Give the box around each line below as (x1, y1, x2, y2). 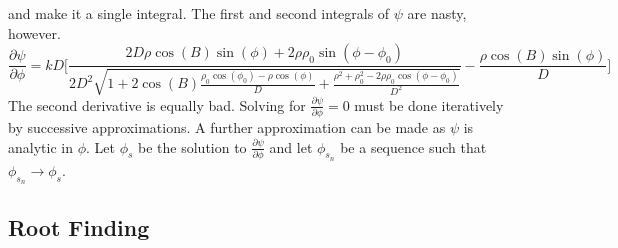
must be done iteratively (354, 94, 504, 115)
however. (8, 22, 61, 43)
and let (269, 136, 313, 157)
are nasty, (407, 3, 467, 23)
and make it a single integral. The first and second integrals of (8, 3, 390, 23)
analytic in (8, 136, 73, 157)
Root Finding (8, 212, 150, 243)
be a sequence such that (340, 136, 487, 157)
